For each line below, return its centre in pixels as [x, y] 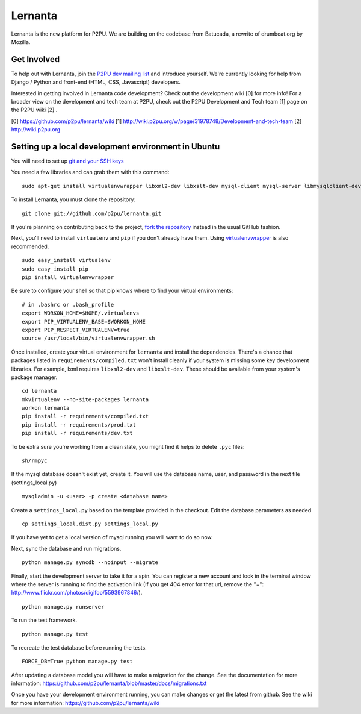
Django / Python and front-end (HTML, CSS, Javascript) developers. [96, 82]
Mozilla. [21, 42]
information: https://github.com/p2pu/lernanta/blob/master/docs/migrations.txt [109, 683]
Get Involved [35, 59]
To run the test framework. [44, 620]
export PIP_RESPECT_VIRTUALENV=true [76, 330]
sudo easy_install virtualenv [66, 260]
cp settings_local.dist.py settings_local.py [90, 524]
